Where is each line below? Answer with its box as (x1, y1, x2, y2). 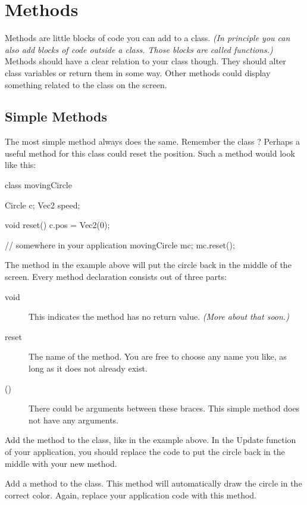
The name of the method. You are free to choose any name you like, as (29, 350, 287, 363)
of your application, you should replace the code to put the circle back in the (5, 445, 285, 457)
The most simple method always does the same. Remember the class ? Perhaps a (5, 135, 300, 148)
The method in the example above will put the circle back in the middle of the (5, 258, 292, 271)
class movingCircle (5, 179, 72, 191)
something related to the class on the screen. (5, 78, 167, 91)
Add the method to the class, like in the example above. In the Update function (5, 434, 296, 446)
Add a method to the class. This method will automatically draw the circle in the (5, 477, 302, 490)
